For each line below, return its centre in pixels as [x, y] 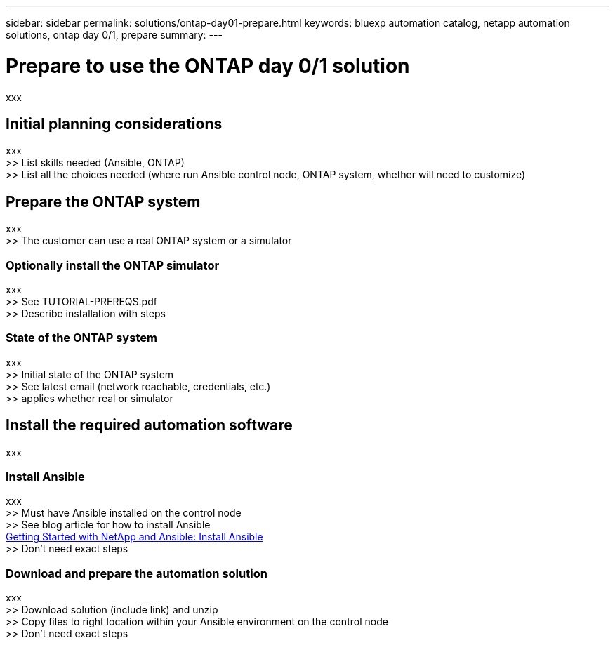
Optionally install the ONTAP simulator [113, 265]
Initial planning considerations [114, 124]
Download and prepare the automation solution [137, 573]
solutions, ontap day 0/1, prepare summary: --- [114, 35]
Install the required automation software [149, 425]
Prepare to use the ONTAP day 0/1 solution [208, 66]
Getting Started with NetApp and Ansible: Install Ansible [134, 537]
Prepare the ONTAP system [103, 201]
